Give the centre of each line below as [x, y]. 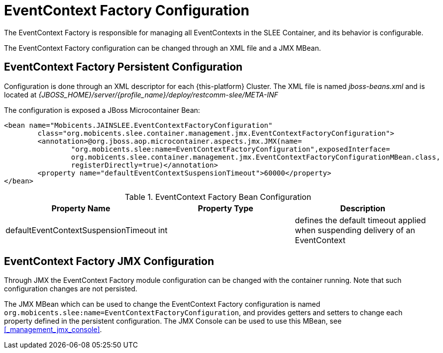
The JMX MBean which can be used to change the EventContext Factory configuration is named [162, 304]
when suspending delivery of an [355, 230]
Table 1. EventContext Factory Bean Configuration [218, 197]
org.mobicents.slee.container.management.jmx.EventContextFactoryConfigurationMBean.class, [256, 157]
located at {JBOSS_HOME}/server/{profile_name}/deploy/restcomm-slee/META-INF [141, 94]
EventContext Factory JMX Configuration [109, 262]
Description [363, 208]
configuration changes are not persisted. [71, 289]
